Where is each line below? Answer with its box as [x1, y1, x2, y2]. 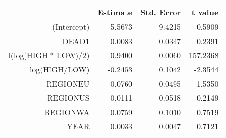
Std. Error [140, 6, 181, 18]
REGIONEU [46, 78, 90, 89]
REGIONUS [47, 92, 90, 103]
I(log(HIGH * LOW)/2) [8, 49, 90, 61]
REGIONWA [44, 106, 90, 117]
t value [191, 6, 219, 18]
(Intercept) [52, 21, 90, 32]
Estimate [97, 6, 133, 18]
